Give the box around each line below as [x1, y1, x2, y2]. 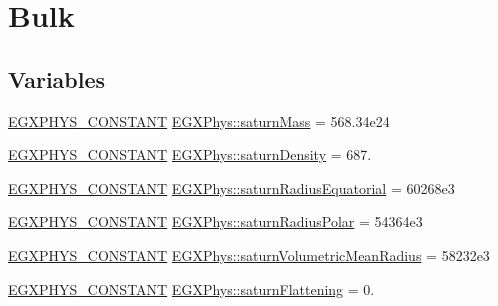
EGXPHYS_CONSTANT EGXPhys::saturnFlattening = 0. [8, 278, 375, 299]
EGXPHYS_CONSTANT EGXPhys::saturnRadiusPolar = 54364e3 [8, 211, 423, 232]
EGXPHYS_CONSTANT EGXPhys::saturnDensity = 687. [8, 144, 372, 165]
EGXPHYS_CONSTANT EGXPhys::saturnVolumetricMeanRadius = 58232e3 [8, 244, 490, 265]
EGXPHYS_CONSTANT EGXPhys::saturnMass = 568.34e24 [8, 110, 390, 131]
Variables [8, 63, 106, 94]
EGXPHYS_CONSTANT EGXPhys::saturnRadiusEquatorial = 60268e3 [8, 177, 455, 198]
